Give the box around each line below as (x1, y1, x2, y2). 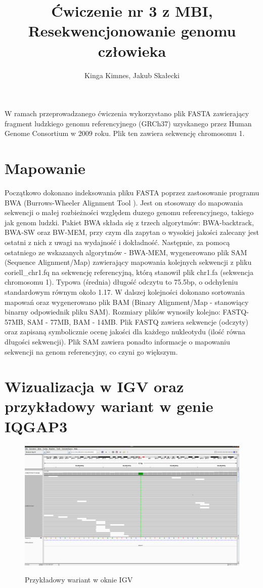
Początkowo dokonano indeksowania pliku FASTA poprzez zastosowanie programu (5, 187, 259, 197)
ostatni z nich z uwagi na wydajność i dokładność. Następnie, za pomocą (5, 236, 230, 247)
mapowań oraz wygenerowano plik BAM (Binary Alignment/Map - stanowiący (5, 296, 249, 307)
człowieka (98, 40, 166, 61)
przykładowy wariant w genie (5, 396, 213, 417)
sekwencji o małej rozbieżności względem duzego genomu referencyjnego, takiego (5, 207, 254, 218)
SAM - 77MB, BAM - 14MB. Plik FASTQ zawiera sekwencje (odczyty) (27, 316, 248, 327)
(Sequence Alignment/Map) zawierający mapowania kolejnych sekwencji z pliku (5, 257, 252, 267)
